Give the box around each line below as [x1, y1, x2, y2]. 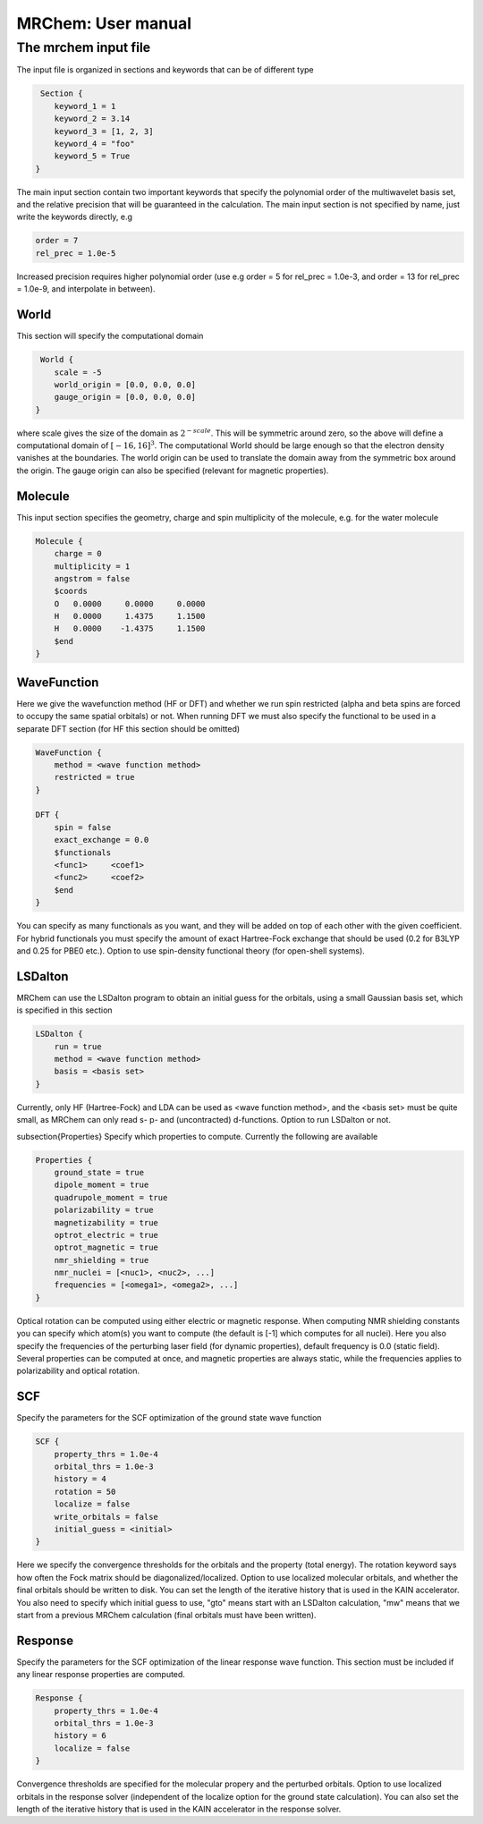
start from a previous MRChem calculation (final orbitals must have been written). [16, 1609, 317, 1620]
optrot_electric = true [54, 1230, 158, 1240]
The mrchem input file [16, 39, 151, 55]
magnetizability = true [54, 1217, 158, 1227]
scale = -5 [54, 367, 102, 378]
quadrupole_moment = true [54, 1192, 168, 1202]
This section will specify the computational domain [16, 331, 204, 342]
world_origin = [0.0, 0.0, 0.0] [54, 379, 197, 389]
